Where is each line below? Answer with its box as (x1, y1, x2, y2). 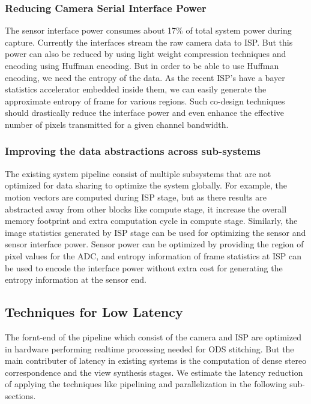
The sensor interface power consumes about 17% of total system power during (5, 24, 292, 37)
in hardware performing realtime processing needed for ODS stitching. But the (5, 342, 294, 355)
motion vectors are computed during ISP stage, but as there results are (5, 190, 267, 203)
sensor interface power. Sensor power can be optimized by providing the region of (5, 238, 304, 250)
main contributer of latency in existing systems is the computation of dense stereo (5, 354, 307, 367)
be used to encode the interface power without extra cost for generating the (5, 261, 283, 274)
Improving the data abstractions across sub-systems (5, 143, 261, 158)
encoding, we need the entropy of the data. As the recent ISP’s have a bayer (5, 71, 285, 83)
